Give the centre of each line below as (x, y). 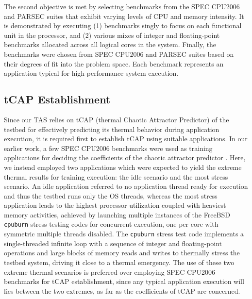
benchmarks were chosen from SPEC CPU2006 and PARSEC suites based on (119, 54)
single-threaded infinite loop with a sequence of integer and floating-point (113, 243)
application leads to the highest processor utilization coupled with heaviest (115, 205)
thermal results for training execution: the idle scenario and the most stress (116, 176)
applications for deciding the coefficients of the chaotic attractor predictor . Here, (125, 158)
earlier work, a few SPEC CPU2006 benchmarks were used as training (108, 148)
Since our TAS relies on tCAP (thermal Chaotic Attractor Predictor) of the (117, 119)
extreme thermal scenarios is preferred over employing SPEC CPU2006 (110, 272)
